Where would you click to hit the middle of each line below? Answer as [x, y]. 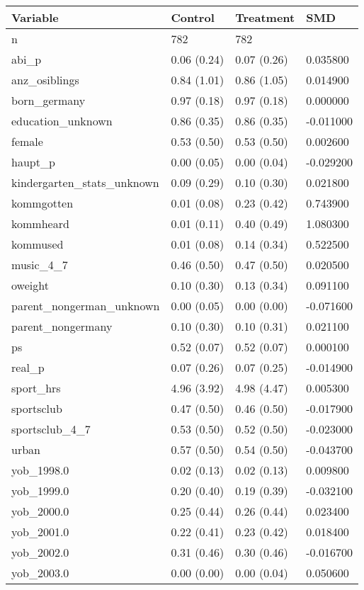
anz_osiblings [45, 80]
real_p [28, 367]
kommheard [40, 223]
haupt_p [33, 162]
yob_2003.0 [40, 573]
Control [193, 17]
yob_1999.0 [40, 490]
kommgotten [42, 203]
